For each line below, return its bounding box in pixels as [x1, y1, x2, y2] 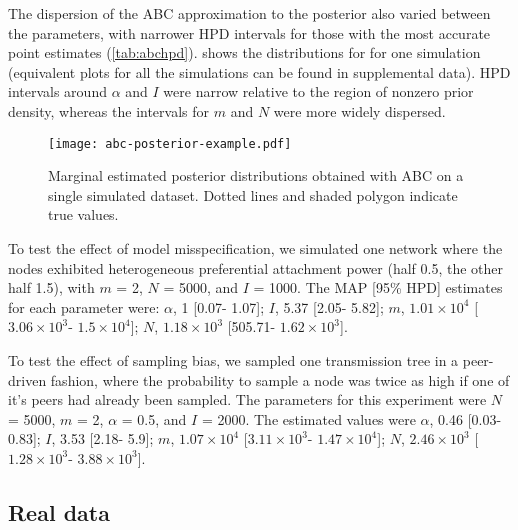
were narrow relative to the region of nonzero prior [163, 81, 474, 102]
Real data [8, 496, 110, 527]
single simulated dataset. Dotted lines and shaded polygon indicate [48, 184, 458, 205]
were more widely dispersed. [273, 100, 446, 121]
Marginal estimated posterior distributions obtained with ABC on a [48, 165, 464, 186]
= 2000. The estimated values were [201, 408, 416, 429]
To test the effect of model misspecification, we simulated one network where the [8, 238, 503, 258]
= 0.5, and [121, 408, 187, 429]
